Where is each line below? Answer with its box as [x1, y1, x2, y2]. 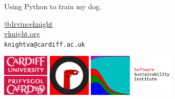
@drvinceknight [4, 18, 53, 29]
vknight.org [4, 28, 40, 39]
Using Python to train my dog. [4, 1, 102, 11]
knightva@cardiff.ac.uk [4, 41, 85, 48]
